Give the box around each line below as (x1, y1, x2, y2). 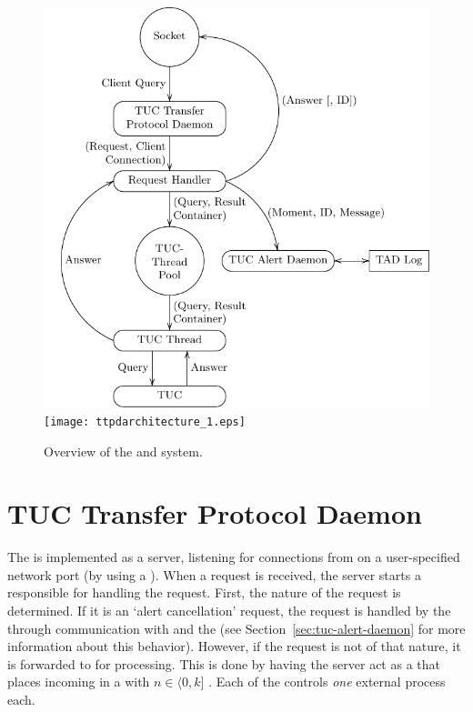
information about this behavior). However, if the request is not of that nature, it (7, 637, 461, 656)
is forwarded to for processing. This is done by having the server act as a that (7, 654, 440, 673)
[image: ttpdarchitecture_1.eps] (44, 415, 246, 428)
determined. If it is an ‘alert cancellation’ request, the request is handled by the (7, 601, 451, 619)
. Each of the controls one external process (208, 672, 446, 691)
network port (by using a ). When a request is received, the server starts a (7, 565, 421, 584)
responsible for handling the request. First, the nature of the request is (7, 583, 401, 602)
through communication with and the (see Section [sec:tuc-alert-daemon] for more (7, 618, 466, 637)
